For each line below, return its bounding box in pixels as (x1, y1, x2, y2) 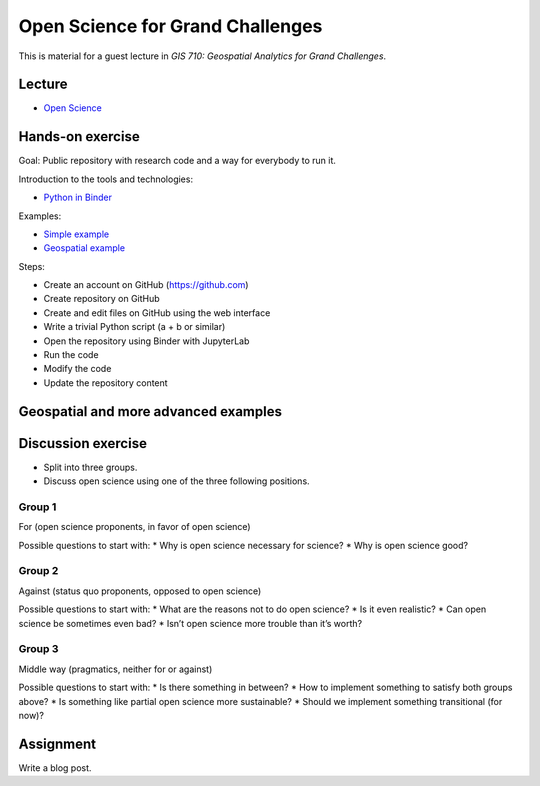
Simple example (43, 228, 110, 240)
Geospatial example (43, 242, 125, 254)
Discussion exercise (18, 435, 147, 452)
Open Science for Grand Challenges (18, 15, 323, 37)
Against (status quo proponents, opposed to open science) (18, 585, 262, 597)
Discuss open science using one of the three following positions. (43, 475, 310, 487)
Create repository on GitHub (43, 293, 160, 305)
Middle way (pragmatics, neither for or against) (18, 663, 213, 675)
